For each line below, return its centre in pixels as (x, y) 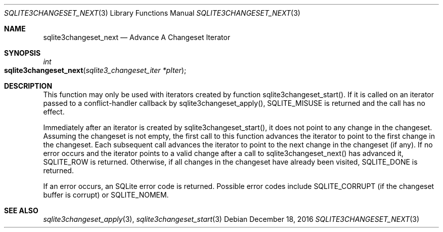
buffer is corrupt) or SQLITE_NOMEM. (106, 195)
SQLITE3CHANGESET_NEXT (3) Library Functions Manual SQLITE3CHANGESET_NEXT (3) (152, 13)
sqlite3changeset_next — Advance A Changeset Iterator (137, 37)
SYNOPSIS (23, 53)
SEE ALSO (21, 210)
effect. (54, 112)
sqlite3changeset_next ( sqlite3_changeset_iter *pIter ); (95, 70)
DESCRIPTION (28, 86)
